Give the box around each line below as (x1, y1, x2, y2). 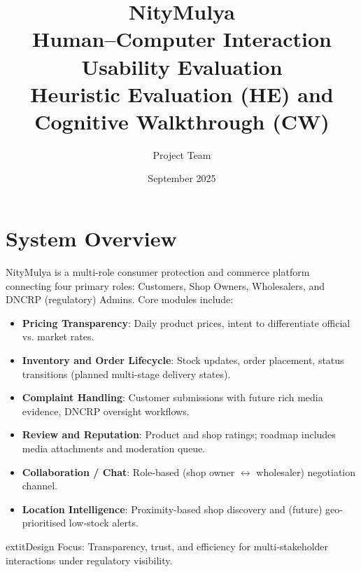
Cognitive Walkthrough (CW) (34, 106, 330, 135)
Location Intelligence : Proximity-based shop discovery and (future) (22, 501, 323, 516)
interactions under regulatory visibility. (6, 552, 173, 567)
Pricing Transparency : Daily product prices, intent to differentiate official (22, 315, 351, 330)
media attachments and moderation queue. (22, 440, 206, 455)
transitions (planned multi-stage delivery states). (22, 366, 231, 381)
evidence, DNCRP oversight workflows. (22, 403, 190, 418)
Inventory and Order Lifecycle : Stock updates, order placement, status (22, 352, 344, 367)
